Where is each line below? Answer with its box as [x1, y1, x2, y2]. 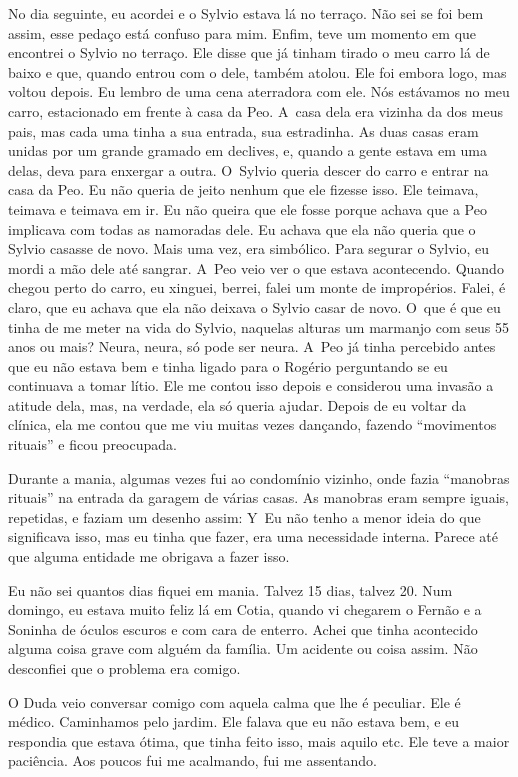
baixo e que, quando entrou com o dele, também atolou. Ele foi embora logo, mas [8, 61, 507, 82]
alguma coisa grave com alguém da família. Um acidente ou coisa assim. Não [8, 638, 478, 659]
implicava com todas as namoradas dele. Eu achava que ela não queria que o [8, 218, 476, 239]
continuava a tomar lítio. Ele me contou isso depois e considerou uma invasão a [8, 375, 494, 396]
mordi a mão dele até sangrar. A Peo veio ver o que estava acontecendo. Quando [8, 257, 504, 278]
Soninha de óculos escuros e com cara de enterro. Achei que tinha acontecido [8, 618, 478, 639]
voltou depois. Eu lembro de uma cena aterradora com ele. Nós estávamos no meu [8, 81, 510, 102]
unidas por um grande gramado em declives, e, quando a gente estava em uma [8, 140, 488, 161]
